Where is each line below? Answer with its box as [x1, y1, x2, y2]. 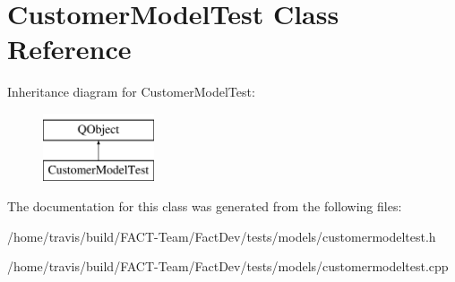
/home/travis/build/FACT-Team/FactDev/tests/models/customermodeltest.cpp [7, 257, 449, 276]
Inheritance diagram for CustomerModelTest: [7, 82, 255, 101]
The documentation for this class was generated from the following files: [7, 197, 402, 216]
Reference [7, 30, 132, 67]
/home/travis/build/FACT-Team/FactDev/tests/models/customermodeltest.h [7, 226, 436, 245]
